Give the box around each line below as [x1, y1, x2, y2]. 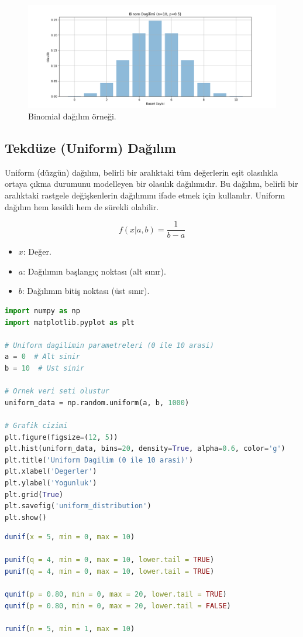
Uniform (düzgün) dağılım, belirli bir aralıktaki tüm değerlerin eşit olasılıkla [5, 166, 278, 178]
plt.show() [5, 513, 47, 522]
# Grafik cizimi [5, 421, 68, 430]
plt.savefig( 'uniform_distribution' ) [5, 502, 151, 511]
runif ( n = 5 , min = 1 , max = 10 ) [5, 625, 135, 633]
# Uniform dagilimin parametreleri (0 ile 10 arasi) [5, 341, 214, 350]
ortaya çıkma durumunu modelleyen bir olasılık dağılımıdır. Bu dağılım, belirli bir [5, 177, 298, 190]
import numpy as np [5, 307, 80, 315]
